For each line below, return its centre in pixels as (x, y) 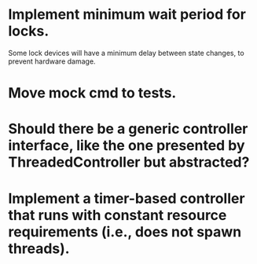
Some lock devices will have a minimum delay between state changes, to (127, 53)
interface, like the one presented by (127, 146)
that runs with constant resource (117, 215)
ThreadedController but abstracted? (129, 162)
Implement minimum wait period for (127, 15)
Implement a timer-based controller (127, 198)
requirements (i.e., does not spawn (125, 231)
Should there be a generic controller (128, 129)
